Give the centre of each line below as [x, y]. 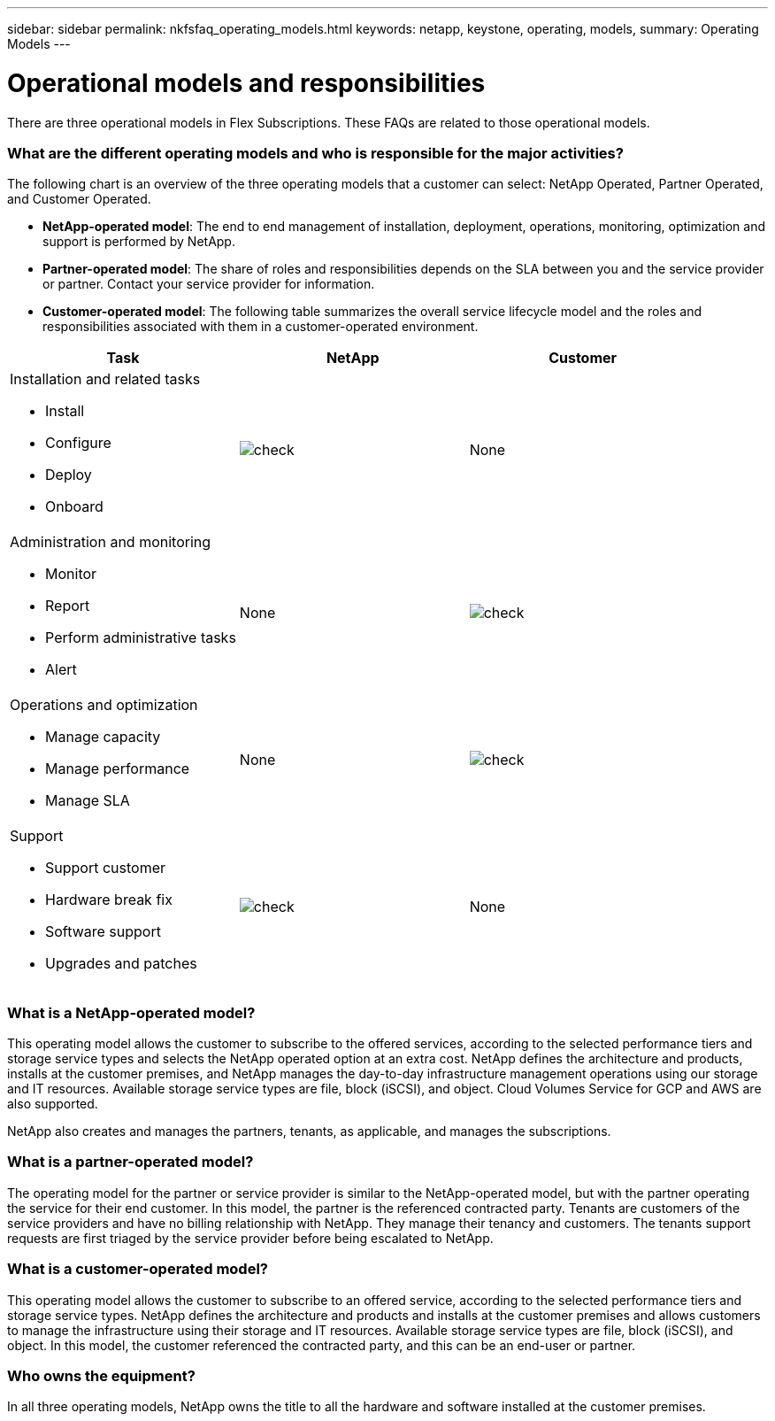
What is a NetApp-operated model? [131, 1012]
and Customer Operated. [79, 199]
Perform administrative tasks [141, 638]
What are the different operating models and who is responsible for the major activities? [315, 153]
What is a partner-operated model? [130, 1162]
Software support [103, 932]
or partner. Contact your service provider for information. [209, 284]
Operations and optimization [104, 705]
